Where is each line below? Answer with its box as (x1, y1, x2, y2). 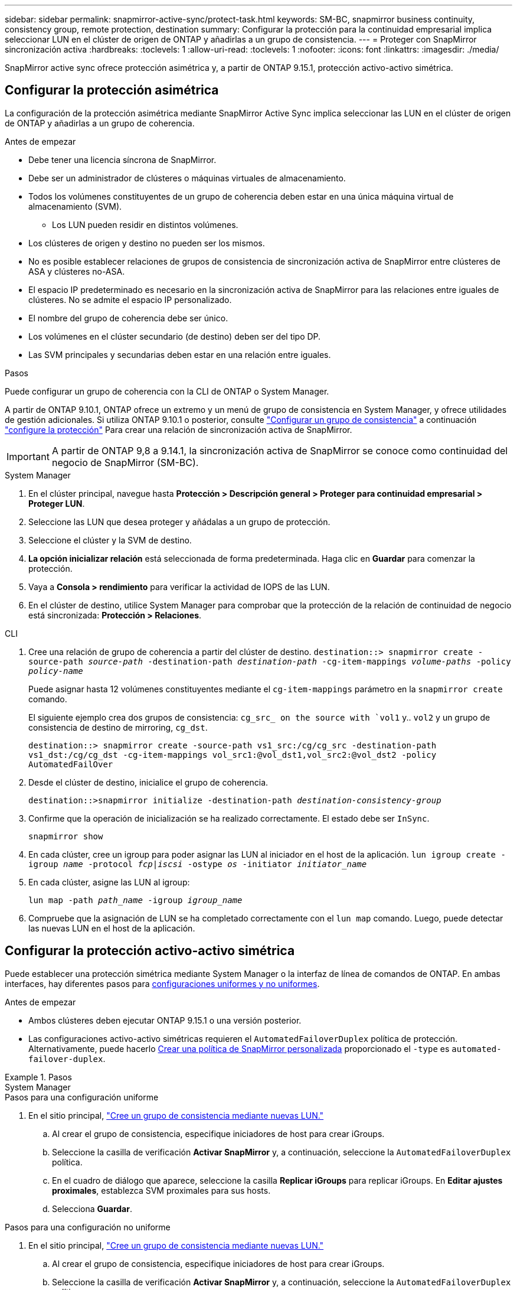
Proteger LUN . (28, 498, 85, 509)
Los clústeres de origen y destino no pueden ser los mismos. (28, 237, 265, 248)
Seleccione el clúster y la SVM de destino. (28, 535, 192, 545)
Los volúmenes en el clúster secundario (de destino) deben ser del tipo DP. (28, 331, 321, 341)
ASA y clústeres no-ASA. (28, 266, 125, 276)
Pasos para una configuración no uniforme (5, 1221, 171, 1232)
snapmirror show (28, 831, 103, 841)
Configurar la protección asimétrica (5, 83, 219, 98)
